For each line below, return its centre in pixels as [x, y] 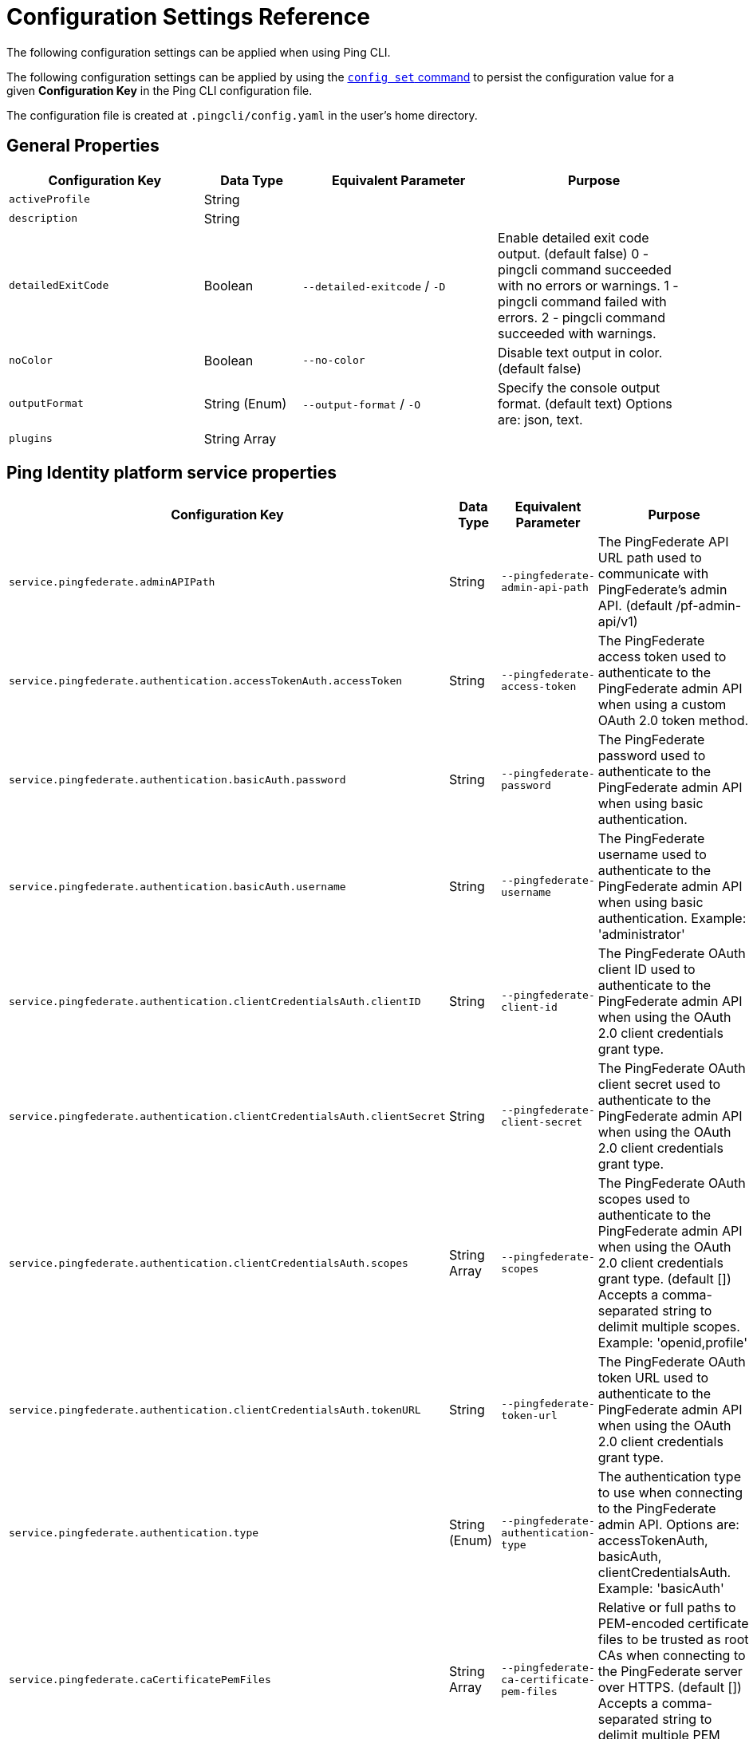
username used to [652, 855]
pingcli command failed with [582, 301]
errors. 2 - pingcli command [582, 317]
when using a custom [662, 705]
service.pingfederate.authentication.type [134, 1532]
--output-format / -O [362, 403]
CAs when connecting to [672, 1656]
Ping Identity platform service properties [172, 473]
